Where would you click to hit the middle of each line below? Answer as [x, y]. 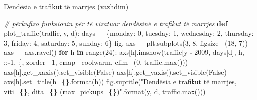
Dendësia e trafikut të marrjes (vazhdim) [66, 6]
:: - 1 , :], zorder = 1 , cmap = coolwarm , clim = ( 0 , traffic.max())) [96, 62]
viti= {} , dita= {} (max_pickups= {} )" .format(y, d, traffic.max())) [105, 91]
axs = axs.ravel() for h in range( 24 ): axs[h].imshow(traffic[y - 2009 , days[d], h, [124, 52]
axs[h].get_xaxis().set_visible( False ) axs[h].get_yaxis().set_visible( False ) [115, 72]
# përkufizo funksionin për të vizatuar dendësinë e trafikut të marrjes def [116, 23]
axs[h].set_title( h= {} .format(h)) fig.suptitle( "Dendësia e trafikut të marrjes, [120, 81]
